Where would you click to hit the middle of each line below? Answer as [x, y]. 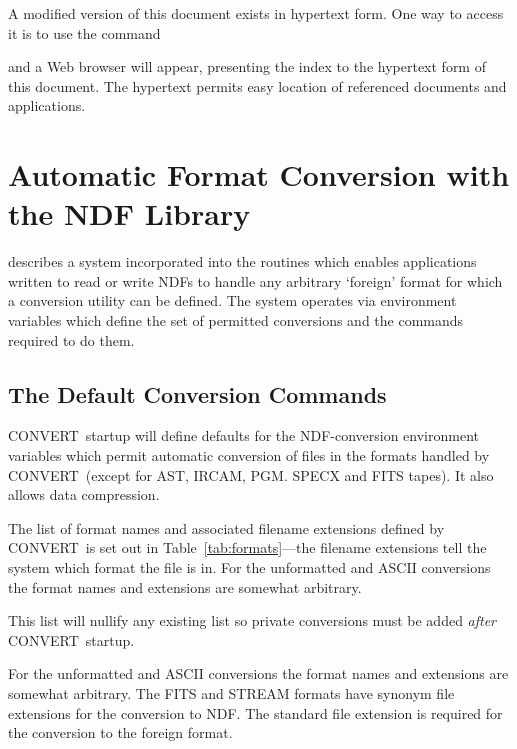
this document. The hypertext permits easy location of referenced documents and [257, 85]
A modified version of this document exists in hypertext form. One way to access [256, 13]
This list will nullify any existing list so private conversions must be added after [252, 620]
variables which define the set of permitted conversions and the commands [236, 320]
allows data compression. [84, 494]
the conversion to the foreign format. [120, 732]
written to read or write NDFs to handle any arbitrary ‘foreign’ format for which [255, 280]
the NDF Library [129, 213]
